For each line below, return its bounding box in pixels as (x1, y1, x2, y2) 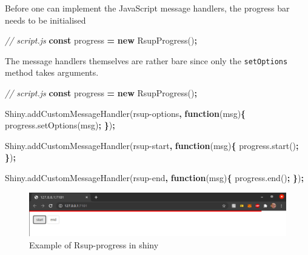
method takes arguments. (5, 66, 99, 79)
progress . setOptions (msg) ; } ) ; (5, 119, 115, 131)
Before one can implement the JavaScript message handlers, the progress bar (5, 2, 290, 14)
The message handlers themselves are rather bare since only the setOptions (5, 54, 288, 67)
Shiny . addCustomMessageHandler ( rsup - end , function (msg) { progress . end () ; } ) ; (5, 171, 304, 184)
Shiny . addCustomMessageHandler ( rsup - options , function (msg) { (5, 107, 246, 119)
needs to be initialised (5, 13, 86, 26)
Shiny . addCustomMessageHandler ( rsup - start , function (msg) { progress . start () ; (5, 139, 299, 151)
